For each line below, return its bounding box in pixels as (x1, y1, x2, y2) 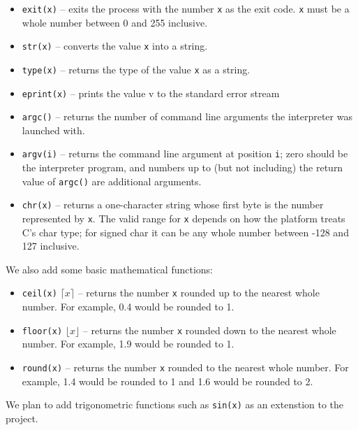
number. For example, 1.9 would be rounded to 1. (22, 336, 234, 351)
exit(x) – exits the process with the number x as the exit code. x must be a (22, 1, 350, 15)
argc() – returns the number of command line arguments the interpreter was (22, 109, 352, 124)
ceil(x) (22, 289, 57, 299)
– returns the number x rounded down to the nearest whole (82, 322, 336, 337)
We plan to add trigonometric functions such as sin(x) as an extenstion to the (6, 397, 344, 412)
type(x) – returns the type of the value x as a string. (22, 62, 251, 76)
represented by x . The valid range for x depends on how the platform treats (22, 211, 345, 226)
